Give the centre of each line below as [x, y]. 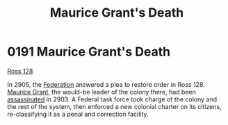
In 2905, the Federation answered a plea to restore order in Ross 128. [106, 84]
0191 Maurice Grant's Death [89, 52]
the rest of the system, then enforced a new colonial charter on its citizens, [114, 106]
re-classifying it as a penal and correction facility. [78, 114]
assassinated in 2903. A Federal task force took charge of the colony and [112, 99]
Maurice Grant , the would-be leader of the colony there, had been [102, 92]
